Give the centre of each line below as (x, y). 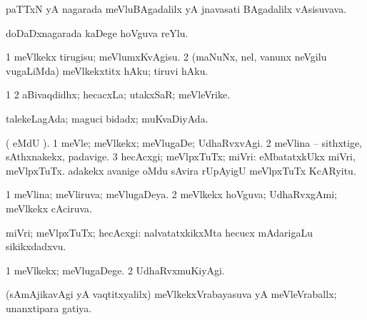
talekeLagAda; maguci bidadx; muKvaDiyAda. (107, 118)
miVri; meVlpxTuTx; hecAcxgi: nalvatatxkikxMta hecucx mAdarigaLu (160, 232)
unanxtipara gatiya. (49, 308)
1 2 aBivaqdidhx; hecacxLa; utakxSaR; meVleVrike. (118, 94)
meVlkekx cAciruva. (49, 208)
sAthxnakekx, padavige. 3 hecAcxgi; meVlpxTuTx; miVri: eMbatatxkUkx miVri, (181, 156)
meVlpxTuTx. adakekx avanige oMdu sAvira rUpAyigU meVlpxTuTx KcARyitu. (181, 170)
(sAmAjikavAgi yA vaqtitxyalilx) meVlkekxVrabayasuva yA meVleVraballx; (171, 294)
